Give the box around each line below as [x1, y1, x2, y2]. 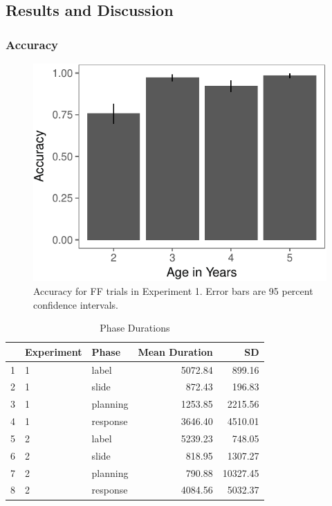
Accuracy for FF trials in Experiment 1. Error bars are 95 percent [33, 283, 313, 298]
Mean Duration [138, 344, 213, 359]
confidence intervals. [33, 297, 119, 311]
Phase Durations [100, 320, 170, 335]
